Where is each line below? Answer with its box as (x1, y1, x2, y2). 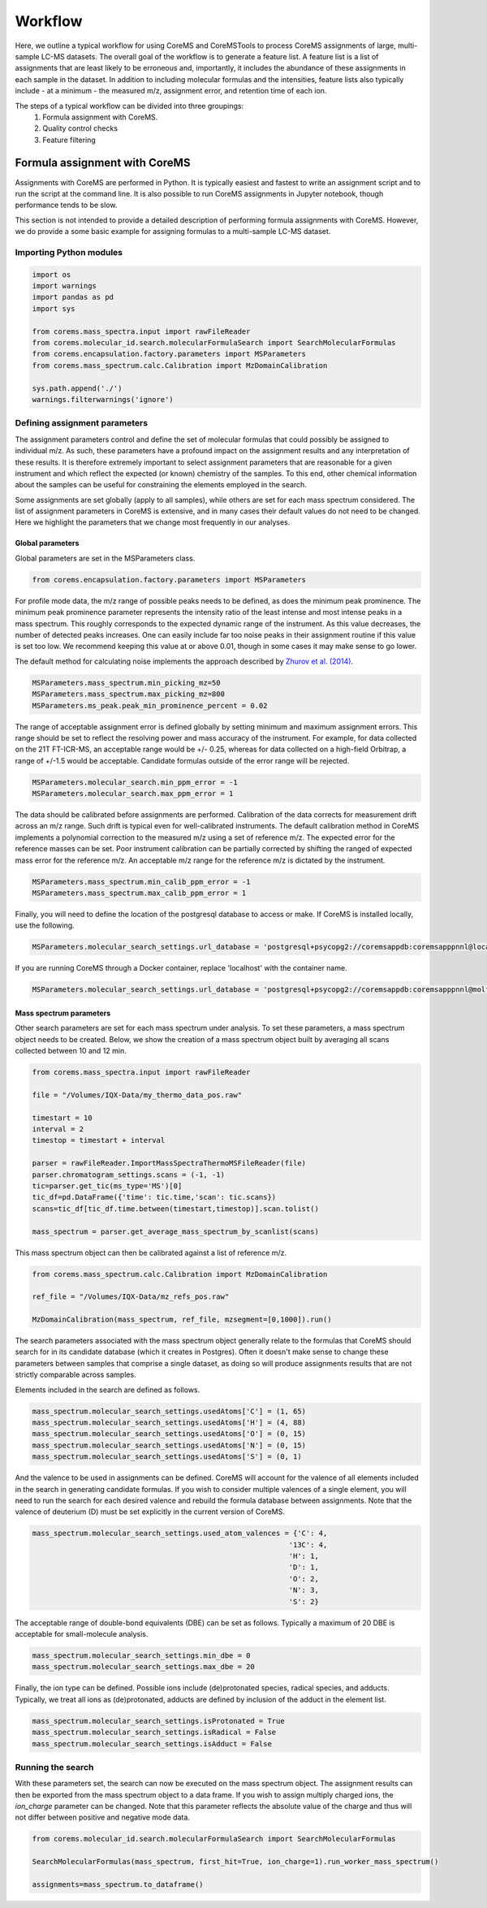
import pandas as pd (32, 292, 114, 302)
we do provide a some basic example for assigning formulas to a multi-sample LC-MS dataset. (15, 227, 331, 236)
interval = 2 (32, 1125, 84, 1134)
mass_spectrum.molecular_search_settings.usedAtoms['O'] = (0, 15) (32, 1430, 307, 1439)
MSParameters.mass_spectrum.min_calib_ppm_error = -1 (32, 877, 251, 886)
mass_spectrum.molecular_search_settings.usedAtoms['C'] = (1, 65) (32, 1406, 307, 1416)
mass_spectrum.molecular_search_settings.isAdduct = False (32, 1739, 272, 1748)
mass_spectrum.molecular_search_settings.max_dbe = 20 (32, 1662, 255, 1672)
